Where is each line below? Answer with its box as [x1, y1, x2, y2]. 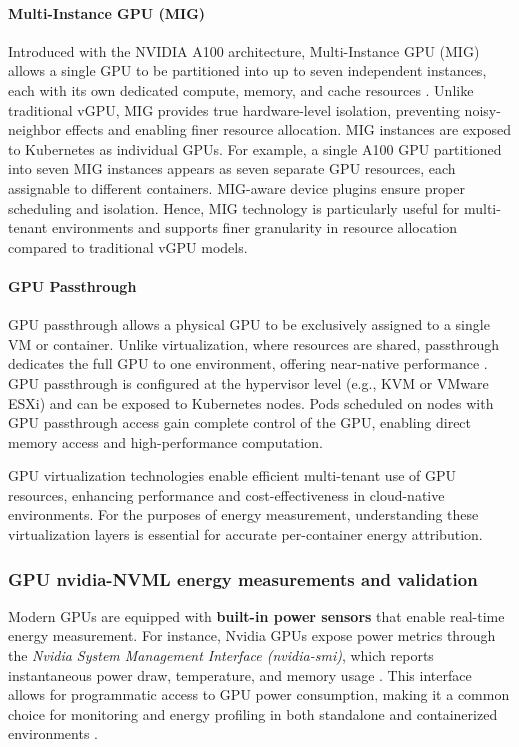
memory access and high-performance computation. [8, 431, 323, 452]
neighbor [8, 119, 61, 140]
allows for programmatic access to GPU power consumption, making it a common [8, 684, 510, 705]
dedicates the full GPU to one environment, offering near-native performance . [8, 353, 488, 374]
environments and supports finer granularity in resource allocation [51, 217, 458, 238]
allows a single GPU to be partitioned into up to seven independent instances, [8, 60, 487, 81]
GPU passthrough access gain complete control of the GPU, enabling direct [8, 412, 472, 433]
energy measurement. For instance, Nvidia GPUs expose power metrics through [8, 625, 496, 646]
